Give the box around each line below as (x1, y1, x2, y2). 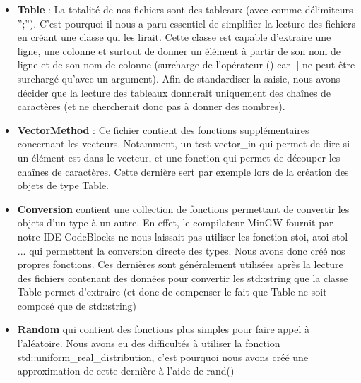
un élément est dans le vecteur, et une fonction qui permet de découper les (17, 150, 341, 164)
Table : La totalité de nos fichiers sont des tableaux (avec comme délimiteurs (17, 2, 353, 16)
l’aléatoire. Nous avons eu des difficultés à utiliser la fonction (17, 336, 280, 351)
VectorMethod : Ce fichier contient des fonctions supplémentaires (17, 122, 309, 137)
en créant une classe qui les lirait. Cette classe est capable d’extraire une (17, 30, 331, 44)
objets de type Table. (17, 178, 109, 193)
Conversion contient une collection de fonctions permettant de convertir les (17, 201, 350, 216)
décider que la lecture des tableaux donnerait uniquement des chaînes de (17, 85, 331, 99)
